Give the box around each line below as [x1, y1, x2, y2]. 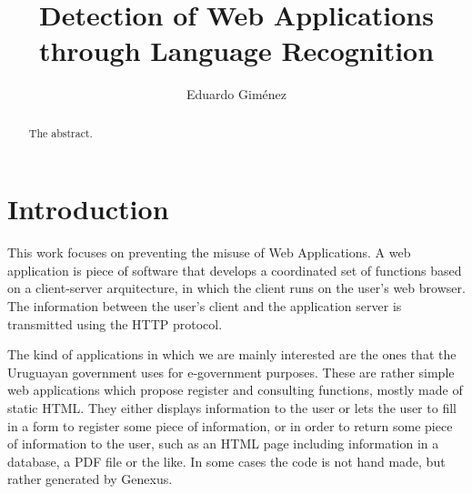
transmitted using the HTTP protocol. [7, 314, 223, 333]
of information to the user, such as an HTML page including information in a [7, 434, 439, 453]
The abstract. [28, 125, 93, 140]
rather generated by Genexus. [7, 469, 173, 489]
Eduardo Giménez [186, 85, 286, 104]
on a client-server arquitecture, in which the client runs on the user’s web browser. [7, 278, 466, 297]
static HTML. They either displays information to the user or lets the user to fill [7, 398, 457, 418]
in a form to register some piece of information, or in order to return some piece [7, 416, 453, 435]
